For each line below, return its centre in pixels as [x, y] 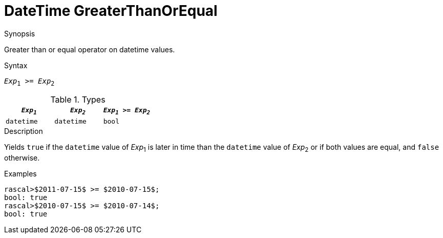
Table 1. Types [78, 99]
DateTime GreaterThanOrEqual [111, 11]
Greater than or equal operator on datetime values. [90, 49]
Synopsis [20, 33]
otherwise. [22, 157]
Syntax [16, 65]
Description [24, 131]
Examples [20, 173]
